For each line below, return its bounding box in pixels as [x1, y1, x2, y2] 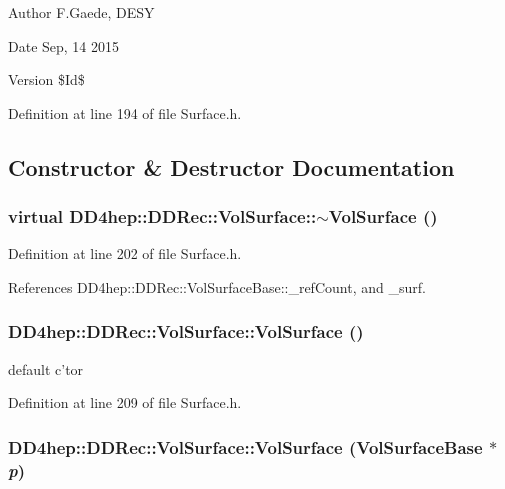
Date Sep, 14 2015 [8, 35, 120, 56]
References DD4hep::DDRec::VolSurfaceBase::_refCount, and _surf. [8, 276, 426, 297]
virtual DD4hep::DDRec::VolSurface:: [8, 204, 317, 229]
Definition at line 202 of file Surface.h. [8, 243, 242, 264]
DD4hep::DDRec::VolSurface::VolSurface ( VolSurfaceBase [8, 434, 483, 459]
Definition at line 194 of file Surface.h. [8, 102, 242, 123]
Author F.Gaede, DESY [8, 2, 155, 22]
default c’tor [8, 358, 84, 379]
